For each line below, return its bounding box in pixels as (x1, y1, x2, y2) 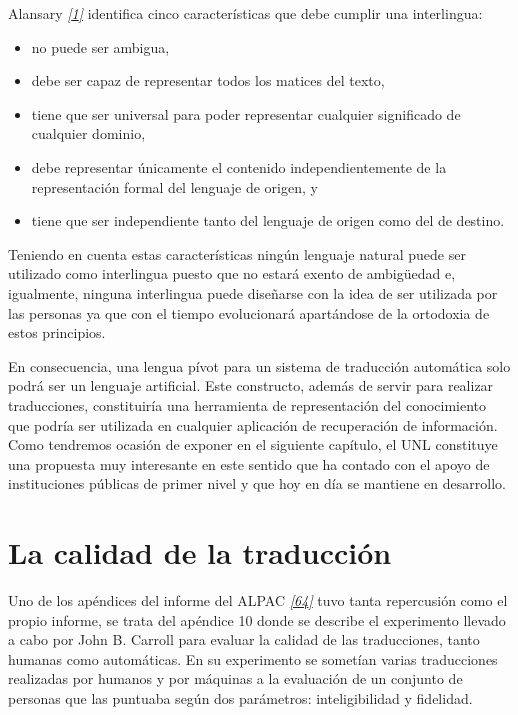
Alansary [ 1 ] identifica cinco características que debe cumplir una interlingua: (8, 3, 483, 23)
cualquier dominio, (31, 123, 146, 144)
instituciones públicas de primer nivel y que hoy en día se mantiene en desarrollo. (8, 473, 506, 494)
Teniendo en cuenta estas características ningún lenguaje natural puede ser (8, 243, 466, 264)
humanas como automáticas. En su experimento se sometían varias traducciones (8, 648, 498, 669)
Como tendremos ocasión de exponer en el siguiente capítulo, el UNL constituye (8, 434, 498, 455)
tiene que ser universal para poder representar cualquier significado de (31, 103, 461, 124)
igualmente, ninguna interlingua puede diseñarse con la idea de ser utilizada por (8, 282, 498, 303)
